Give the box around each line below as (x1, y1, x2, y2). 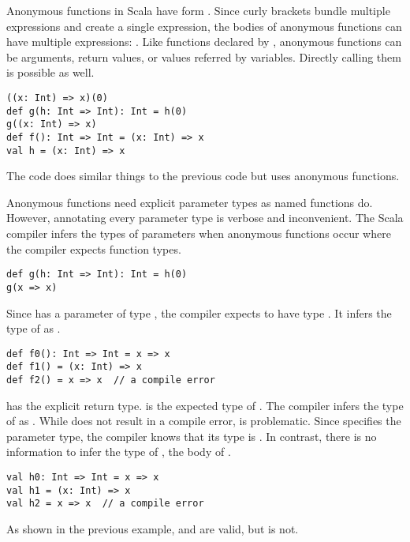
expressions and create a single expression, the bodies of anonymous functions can (6, 17, 402, 34)
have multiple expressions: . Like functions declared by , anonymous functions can (6, 33, 402, 50)
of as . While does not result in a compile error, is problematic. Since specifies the (6, 412, 401, 429)
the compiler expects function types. (6, 240, 181, 257)
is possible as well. (6, 64, 95, 81)
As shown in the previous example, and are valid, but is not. (6, 521, 299, 537)
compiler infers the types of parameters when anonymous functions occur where (6, 225, 391, 242)
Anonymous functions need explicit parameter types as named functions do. (6, 194, 373, 210)
